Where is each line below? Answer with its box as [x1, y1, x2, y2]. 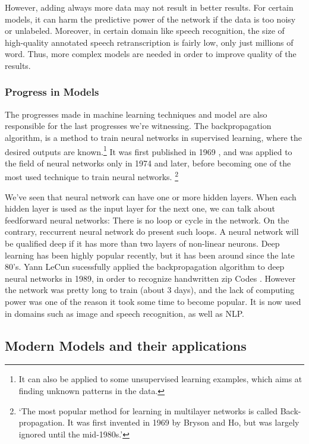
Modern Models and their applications [5, 336, 247, 354]
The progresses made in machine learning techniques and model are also [5, 108, 267, 120]
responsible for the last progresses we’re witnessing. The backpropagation [5, 119, 272, 132]
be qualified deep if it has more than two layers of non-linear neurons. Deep [5, 237, 280, 250]
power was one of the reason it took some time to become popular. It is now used [5, 295, 301, 307]
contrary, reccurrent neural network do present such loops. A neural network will [5, 225, 299, 238]
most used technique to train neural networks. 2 [5, 169, 179, 183]
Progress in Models [5, 84, 99, 99]
